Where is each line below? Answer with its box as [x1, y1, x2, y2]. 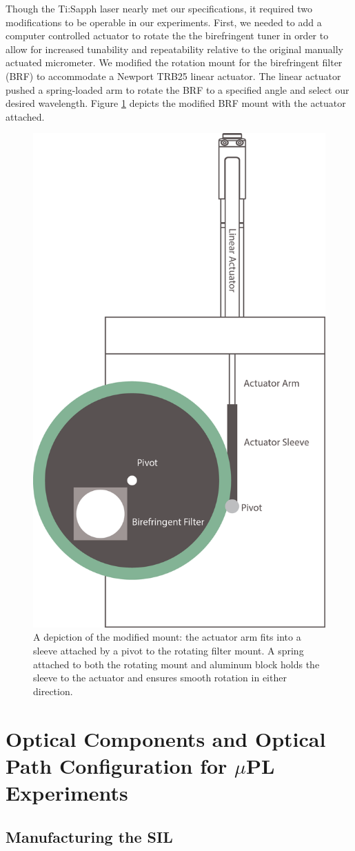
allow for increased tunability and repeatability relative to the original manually [6, 41, 343, 56]
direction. [33, 683, 73, 698]
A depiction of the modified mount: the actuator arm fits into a [33, 630, 301, 644]
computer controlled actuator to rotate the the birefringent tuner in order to [6, 28, 329, 43]
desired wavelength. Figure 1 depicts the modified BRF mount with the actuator [6, 96, 346, 110]
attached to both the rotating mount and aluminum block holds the [33, 657, 320, 671]
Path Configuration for [6, 751, 227, 779]
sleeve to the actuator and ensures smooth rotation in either [33, 670, 287, 685]
